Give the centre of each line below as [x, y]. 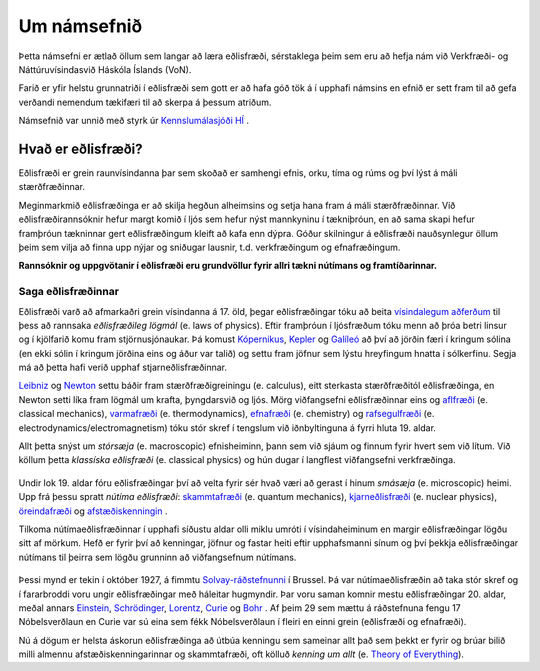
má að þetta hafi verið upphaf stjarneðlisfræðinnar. [123, 367]
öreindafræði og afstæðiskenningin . [93, 511]
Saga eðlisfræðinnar [69, 292]
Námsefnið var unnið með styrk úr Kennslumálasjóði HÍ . [134, 121]
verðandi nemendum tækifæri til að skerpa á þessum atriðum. [145, 102]
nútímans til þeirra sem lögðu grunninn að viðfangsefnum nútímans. [157, 557]
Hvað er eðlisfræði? [81, 148]
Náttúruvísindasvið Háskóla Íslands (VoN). [105, 69]
